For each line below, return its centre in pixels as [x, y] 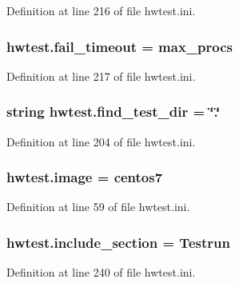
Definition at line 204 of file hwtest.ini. [101, 141]
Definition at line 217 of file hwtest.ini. [101, 76]
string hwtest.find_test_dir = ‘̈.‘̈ [114, 112]
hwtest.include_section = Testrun [118, 242]
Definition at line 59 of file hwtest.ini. [98, 207]
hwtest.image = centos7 [85, 177]
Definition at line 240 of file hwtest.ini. [101, 272]
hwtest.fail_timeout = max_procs [120, 46]
